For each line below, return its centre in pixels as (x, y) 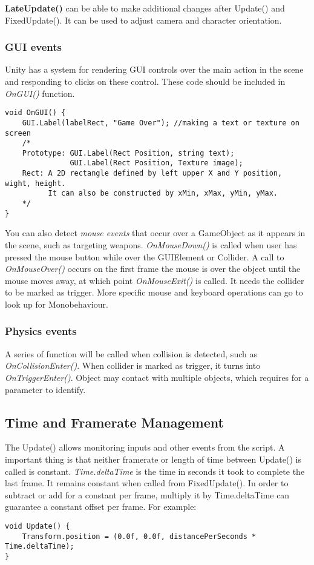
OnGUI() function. (40, 93)
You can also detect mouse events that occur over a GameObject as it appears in (155, 233)
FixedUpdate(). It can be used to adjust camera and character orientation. (143, 20)
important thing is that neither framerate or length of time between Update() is (153, 459)
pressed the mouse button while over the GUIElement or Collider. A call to (145, 256)
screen (18, 133)
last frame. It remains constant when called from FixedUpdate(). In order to (147, 483)
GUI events (33, 47)
